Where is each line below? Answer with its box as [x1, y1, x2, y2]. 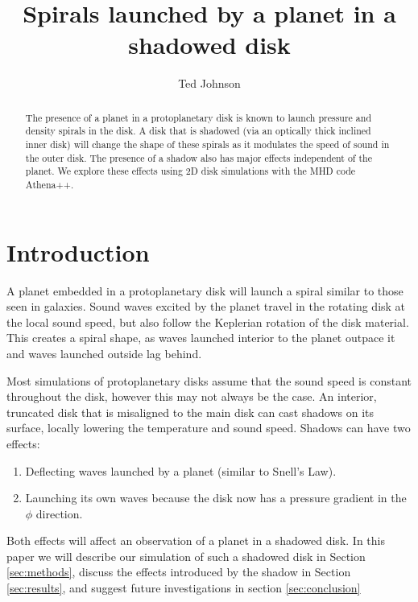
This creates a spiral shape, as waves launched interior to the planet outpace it [6, 329, 395, 346]
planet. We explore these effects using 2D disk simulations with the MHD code [25, 164, 356, 178]
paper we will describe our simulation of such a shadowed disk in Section [6, 547, 366, 564]
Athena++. [25, 177, 74, 191]
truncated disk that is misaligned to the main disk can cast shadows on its [6, 403, 375, 420]
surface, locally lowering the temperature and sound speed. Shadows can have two [6, 419, 411, 436]
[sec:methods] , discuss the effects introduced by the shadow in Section [6, 563, 351, 580]
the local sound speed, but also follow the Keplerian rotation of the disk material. [6, 313, 409, 330]
